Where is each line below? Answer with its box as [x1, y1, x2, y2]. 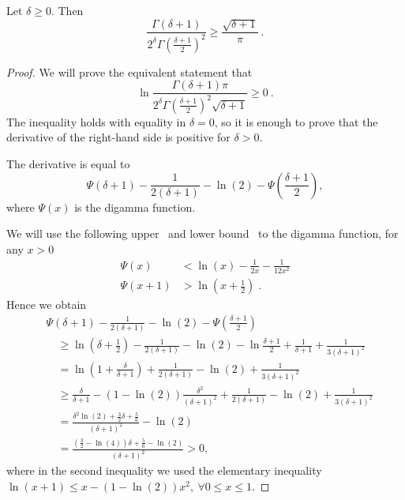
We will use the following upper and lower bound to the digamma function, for [6, 225, 399, 242]
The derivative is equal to [6, 155, 130, 171]
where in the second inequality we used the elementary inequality [6, 462, 322, 479]
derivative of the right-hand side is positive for [6, 129, 231, 145]
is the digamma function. [74, 198, 196, 215]
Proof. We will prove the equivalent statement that [6, 63, 253, 80]
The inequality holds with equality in [6, 113, 186, 130]
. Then [51, 2, 84, 18]
